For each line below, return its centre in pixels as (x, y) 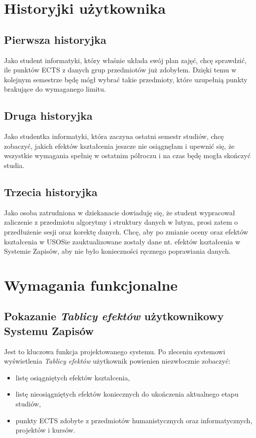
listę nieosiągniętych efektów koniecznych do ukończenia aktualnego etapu (127, 394)
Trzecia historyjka (51, 191)
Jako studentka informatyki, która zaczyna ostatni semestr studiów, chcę (114, 136)
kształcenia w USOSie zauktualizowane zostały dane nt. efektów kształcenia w (122, 241)
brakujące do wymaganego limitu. (55, 89)
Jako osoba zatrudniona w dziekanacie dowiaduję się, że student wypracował (120, 212)
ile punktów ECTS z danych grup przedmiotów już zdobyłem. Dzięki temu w (120, 70)
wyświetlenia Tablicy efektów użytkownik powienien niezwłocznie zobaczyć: (117, 361)
